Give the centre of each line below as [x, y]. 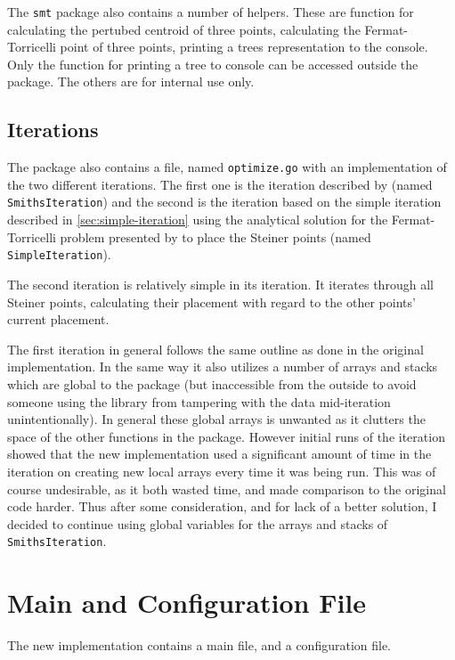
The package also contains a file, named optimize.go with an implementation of [227, 167]
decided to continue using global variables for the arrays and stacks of [198, 523]
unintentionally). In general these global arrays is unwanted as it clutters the [216, 419]
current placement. [58, 319]
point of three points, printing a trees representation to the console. [244, 47]
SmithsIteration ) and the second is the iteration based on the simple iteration [224, 202]
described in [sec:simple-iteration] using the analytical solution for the [198, 220]
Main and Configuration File [187, 603]
